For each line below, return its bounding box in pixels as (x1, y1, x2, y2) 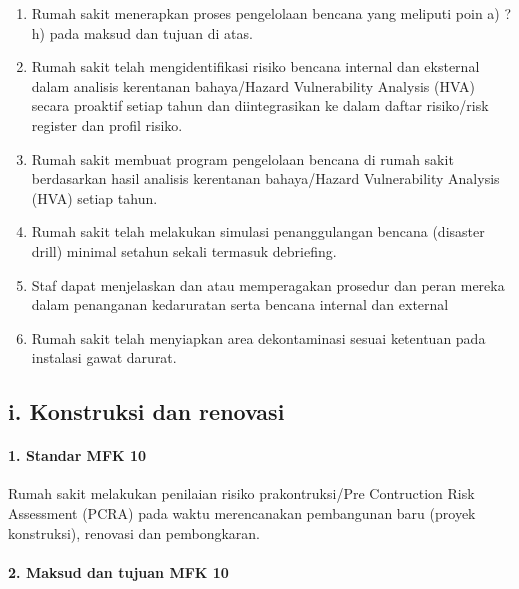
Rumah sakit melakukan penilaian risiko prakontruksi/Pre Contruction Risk (8, 483, 475, 504)
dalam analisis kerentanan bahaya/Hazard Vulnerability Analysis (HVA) (31, 75, 475, 96)
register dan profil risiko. (31, 114, 183, 135)
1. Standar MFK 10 (8, 445, 147, 466)
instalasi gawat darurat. (31, 347, 177, 368)
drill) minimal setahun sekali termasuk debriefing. (31, 240, 337, 261)
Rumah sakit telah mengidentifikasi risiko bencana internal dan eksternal (31, 56, 480, 77)
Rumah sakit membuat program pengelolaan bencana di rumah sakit (31, 148, 454, 169)
